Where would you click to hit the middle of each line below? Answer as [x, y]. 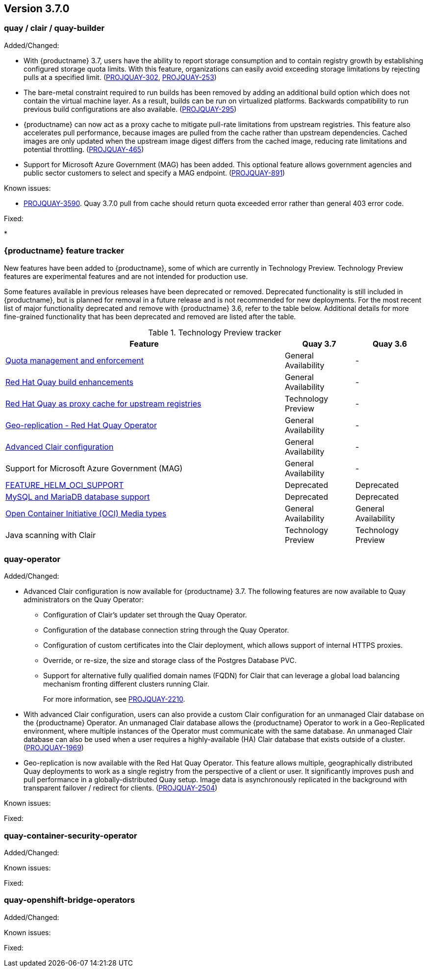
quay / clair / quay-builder [54, 28]
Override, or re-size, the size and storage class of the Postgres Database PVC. [170, 661]
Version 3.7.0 [37, 9]
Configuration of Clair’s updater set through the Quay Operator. [145, 615]
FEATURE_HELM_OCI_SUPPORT [65, 485]
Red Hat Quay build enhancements [70, 382]
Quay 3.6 [390, 344]
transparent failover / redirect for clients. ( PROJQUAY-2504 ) [121, 788]
